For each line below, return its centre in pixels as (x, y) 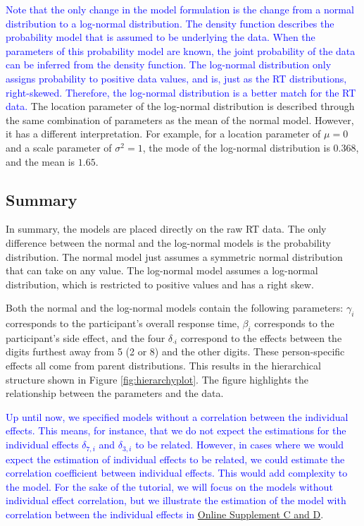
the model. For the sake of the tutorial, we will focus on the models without (169, 486)
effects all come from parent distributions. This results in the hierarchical (163, 366)
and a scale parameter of (59, 147)
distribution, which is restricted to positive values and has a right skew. (160, 284)
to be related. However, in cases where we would (239, 445)
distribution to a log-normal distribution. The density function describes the (170, 23)
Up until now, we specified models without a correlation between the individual (177, 416)
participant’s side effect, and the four (86, 337)
